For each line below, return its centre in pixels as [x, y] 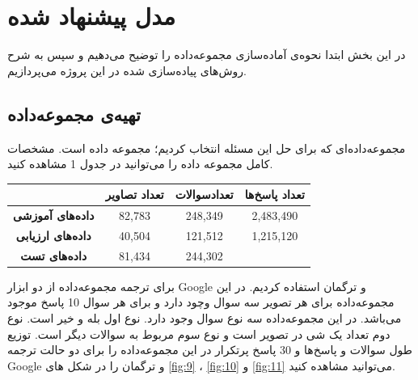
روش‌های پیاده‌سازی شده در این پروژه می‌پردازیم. [127, 70]
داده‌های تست [54, 255]
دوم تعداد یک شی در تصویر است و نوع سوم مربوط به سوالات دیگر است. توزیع [199, 334]
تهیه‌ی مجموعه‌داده [74, 114]
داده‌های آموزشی [54, 215]
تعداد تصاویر [135, 194]
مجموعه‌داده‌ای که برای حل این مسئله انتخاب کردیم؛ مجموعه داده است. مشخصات [207, 148]
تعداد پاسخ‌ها [274, 194]
